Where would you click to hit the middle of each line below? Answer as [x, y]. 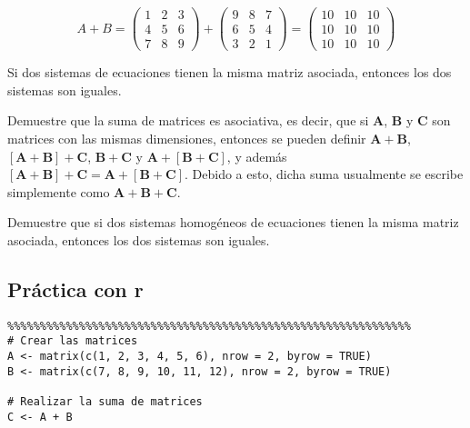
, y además [257, 156]
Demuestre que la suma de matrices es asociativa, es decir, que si [188, 120]
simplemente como [59, 191]
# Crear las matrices [73, 341]
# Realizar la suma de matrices [105, 401]
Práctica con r [75, 289]
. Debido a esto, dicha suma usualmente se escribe [324, 174]
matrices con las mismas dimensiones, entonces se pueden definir [187, 138]
